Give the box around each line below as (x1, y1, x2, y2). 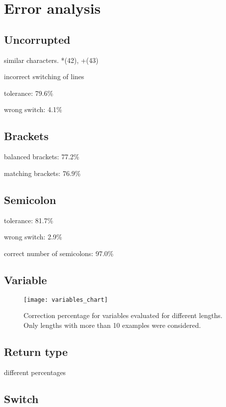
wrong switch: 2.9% (4, 232, 62, 242)
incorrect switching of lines (4, 71, 84, 82)
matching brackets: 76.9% (4, 168, 81, 178)
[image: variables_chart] (24, 296, 108, 303)
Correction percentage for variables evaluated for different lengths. (24, 310, 223, 320)
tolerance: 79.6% (4, 87, 53, 98)
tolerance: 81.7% (4, 215, 53, 225)
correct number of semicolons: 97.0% (4, 248, 114, 258)
